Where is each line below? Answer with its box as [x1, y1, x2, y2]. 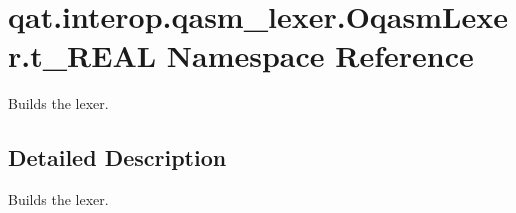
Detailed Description [8, 142, 227, 173]
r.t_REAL [8, 35, 157, 76]
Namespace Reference [166, 35, 474, 76]
